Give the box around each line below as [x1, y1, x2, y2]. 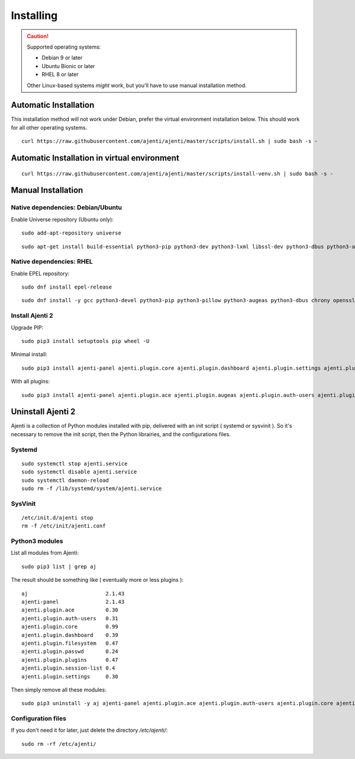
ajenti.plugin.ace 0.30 [21, 607, 118, 613]
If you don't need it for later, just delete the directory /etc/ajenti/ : [11, 726, 168, 734]
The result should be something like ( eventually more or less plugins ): [11, 577, 183, 584]
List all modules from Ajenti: [11, 549, 79, 556]
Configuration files [11, 715, 66, 723]
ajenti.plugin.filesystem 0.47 [21, 640, 118, 646]
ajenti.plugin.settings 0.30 [21, 673, 118, 680]
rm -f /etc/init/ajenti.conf [21, 523, 106, 530]
